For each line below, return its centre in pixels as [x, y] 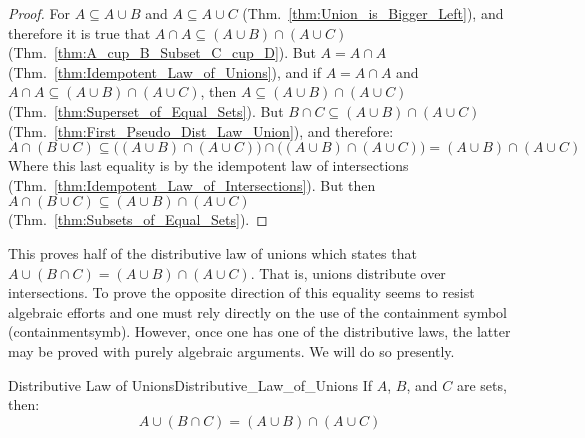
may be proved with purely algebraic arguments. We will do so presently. [231, 350]
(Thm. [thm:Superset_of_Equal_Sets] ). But [146, 110]
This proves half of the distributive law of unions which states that [212, 252]
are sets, [481, 384]
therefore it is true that [79, 32]
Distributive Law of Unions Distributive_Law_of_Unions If [190, 384]
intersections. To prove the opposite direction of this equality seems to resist [241, 292]
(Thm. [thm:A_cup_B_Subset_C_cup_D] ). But [162, 52]
